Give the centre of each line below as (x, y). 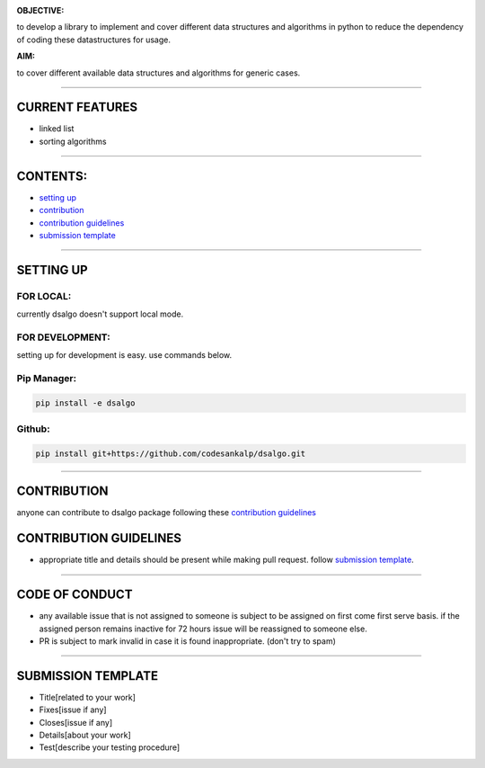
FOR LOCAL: (44, 296)
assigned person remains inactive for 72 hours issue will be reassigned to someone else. (203, 629)
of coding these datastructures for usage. (93, 40)
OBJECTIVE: (40, 10)
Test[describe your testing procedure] (110, 747)
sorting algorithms (73, 141)
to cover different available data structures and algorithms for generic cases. (159, 73)
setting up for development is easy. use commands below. (124, 355)
